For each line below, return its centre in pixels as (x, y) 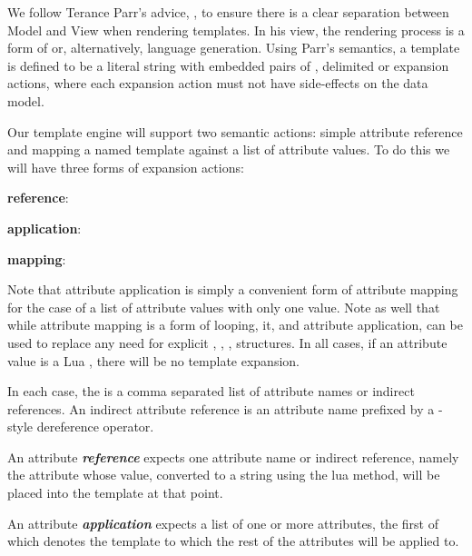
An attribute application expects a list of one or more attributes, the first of (223, 523)
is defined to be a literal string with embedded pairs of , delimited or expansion (228, 65)
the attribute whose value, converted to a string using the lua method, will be (224, 475)
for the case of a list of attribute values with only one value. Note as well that (224, 307)
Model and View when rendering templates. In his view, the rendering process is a (236, 30)
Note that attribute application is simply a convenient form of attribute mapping (233, 289)
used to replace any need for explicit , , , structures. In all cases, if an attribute (227, 342)
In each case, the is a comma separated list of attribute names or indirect (211, 391)
